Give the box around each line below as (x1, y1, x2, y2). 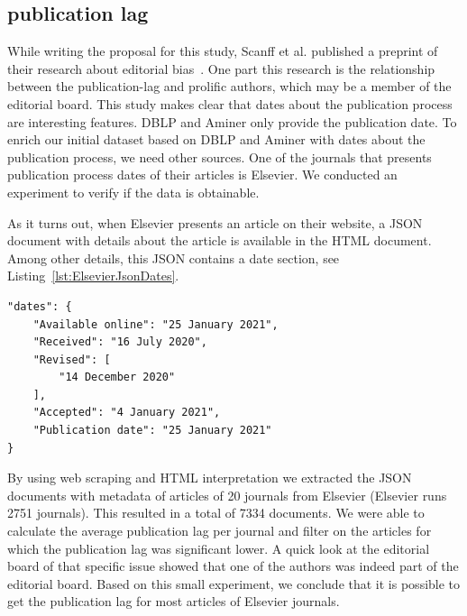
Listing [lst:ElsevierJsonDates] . (7, 266, 179, 285)
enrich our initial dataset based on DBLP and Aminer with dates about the (7, 130, 426, 149)
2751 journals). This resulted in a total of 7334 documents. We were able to (7, 503, 425, 522)
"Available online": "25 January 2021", (32, 317, 279, 331)
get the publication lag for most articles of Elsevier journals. (7, 592, 340, 611)
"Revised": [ (32, 353, 111, 366)
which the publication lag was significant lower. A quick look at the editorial (7, 538, 430, 557)
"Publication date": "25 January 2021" (32, 424, 272, 437)
